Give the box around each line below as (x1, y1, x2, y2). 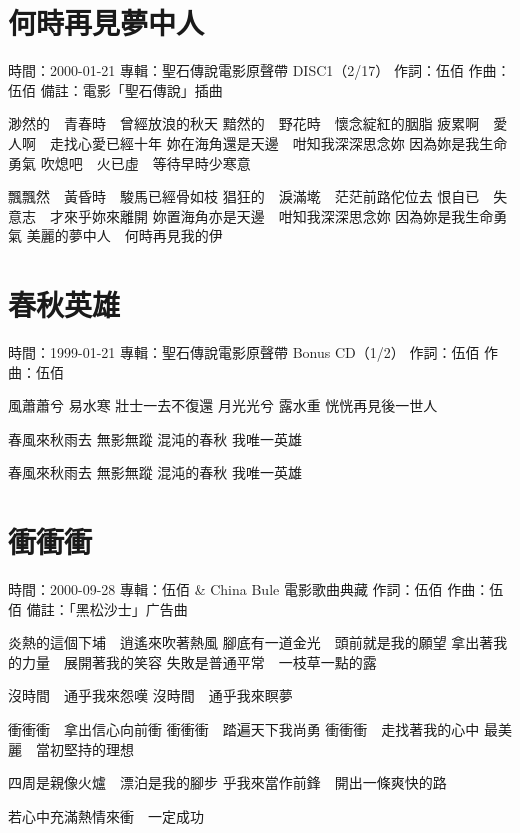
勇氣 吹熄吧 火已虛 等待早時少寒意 (8, 152, 251, 173)
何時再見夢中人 (8, 2, 205, 43)
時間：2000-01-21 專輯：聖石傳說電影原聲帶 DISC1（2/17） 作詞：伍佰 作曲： (8, 60, 511, 81)
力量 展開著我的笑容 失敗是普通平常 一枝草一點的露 (21, 651, 377, 672)
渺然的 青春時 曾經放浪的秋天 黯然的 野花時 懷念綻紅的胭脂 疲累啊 (8, 113, 480, 134)
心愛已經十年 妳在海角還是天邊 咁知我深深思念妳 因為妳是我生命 (77, 132, 508, 153)
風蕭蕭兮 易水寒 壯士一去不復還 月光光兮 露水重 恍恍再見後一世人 (8, 395, 438, 416)
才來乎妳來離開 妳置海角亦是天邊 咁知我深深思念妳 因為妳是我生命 (49, 205, 494, 226)
